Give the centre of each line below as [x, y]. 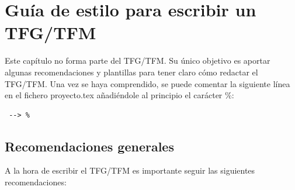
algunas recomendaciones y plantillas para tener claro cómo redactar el [131, 72]
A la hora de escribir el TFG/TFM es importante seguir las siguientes [130, 170]
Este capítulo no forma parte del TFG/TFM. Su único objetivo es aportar [138, 61]
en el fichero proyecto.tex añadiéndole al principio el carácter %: [119, 95]
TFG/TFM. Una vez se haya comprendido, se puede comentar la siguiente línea [147, 83]
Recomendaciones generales [89, 146]
